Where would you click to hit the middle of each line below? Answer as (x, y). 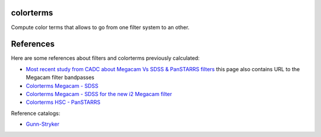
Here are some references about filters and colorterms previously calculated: (106, 58)
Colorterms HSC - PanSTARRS (63, 102)
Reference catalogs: (36, 113)
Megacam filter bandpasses (60, 78)
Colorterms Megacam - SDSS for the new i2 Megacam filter (99, 94)
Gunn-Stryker (43, 124)
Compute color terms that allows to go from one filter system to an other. (100, 27)
